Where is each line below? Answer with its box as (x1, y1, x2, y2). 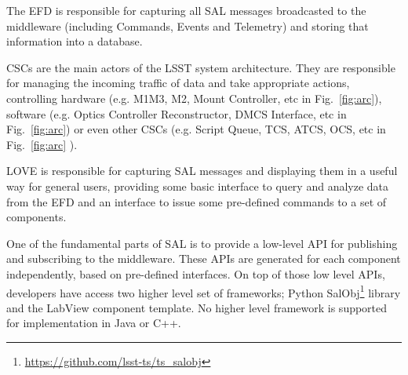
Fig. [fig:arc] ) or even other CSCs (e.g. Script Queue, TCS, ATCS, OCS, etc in (6, 121, 386, 137)
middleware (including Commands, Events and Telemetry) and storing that (6, 17, 369, 34)
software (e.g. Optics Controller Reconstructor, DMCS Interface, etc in (6, 105, 347, 122)
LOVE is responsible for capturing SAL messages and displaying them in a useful (6, 162, 398, 179)
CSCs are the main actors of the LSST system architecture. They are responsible (6, 59, 395, 75)
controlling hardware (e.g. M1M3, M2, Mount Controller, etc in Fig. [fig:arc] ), (6, 89, 382, 106)
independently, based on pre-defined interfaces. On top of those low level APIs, (6, 265, 385, 282)
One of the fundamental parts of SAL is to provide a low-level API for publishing (6, 235, 398, 251)
